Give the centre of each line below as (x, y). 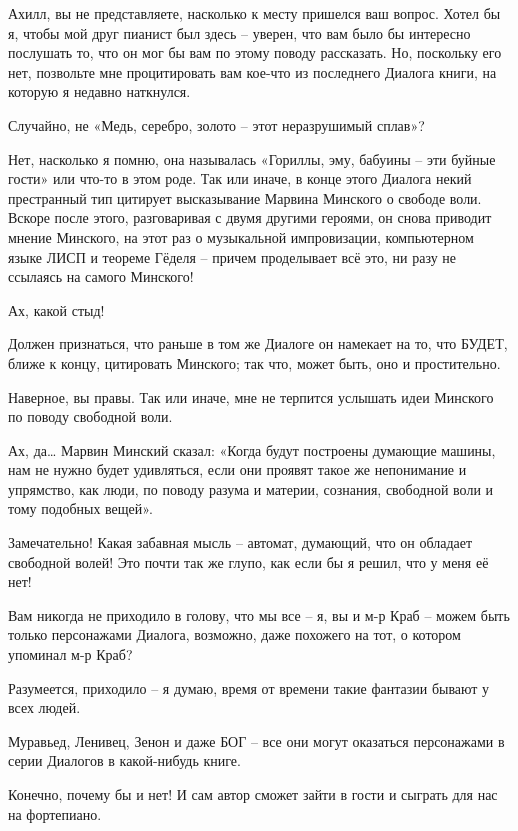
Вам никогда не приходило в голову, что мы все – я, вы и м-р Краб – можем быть (259, 614)
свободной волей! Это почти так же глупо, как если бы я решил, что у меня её (248, 561)
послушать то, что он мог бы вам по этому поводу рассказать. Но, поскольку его (255, 52)
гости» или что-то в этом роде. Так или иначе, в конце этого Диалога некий (240, 178)
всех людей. (44, 707)
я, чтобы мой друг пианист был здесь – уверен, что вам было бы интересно (239, 32)
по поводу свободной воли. (90, 416)
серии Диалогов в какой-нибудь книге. (124, 760)
